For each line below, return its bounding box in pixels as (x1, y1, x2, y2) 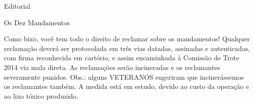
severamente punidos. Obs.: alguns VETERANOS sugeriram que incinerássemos (4, 71, 244, 82)
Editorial (4, 1, 30, 11)
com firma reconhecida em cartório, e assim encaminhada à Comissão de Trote (4, 52, 239, 63)
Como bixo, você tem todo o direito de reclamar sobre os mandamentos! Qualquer (4, 34, 250, 44)
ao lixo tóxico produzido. (4, 90, 78, 101)
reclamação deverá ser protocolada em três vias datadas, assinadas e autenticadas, (4, 43, 250, 53)
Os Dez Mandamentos (4, 17, 70, 27)
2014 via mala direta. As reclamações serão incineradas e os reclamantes (4, 62, 220, 72)
